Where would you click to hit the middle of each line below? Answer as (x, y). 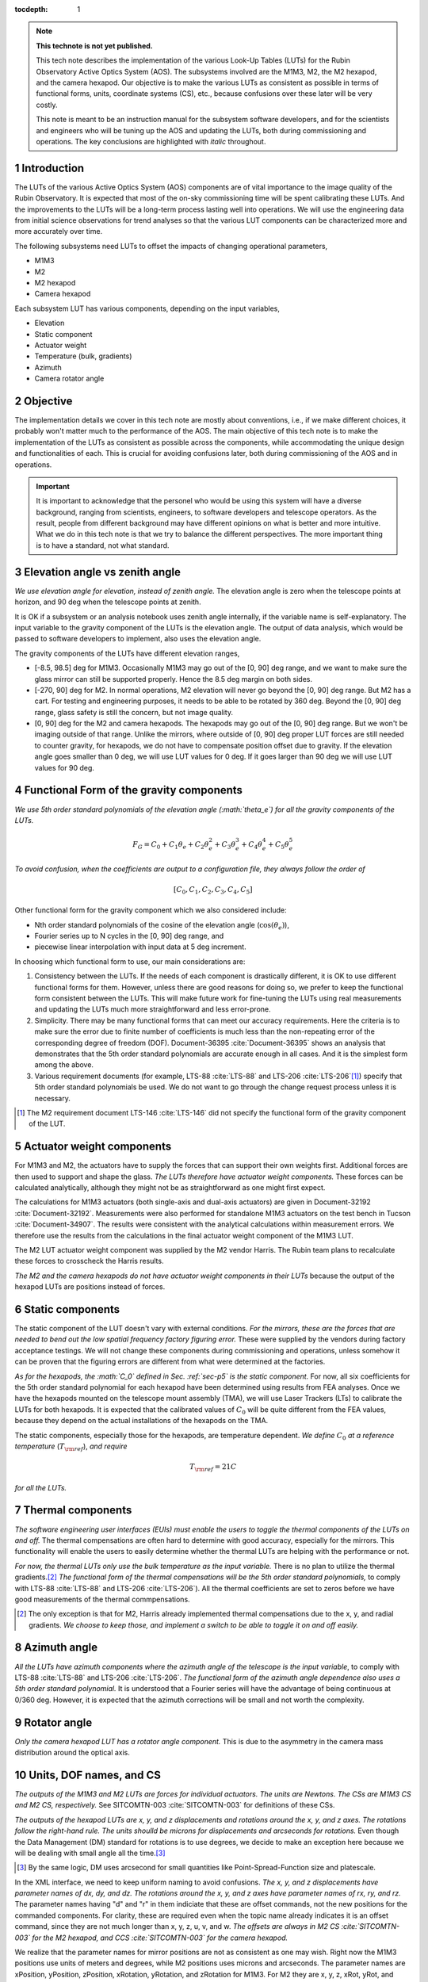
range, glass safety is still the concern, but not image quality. (134, 712)
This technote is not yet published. (95, 46)
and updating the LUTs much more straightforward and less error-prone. (153, 1009)
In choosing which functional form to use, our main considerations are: (130, 961)
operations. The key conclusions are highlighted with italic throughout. (151, 141)
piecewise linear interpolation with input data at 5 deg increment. (140, 947)
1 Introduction (50, 168)
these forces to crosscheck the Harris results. (89, 1261)
